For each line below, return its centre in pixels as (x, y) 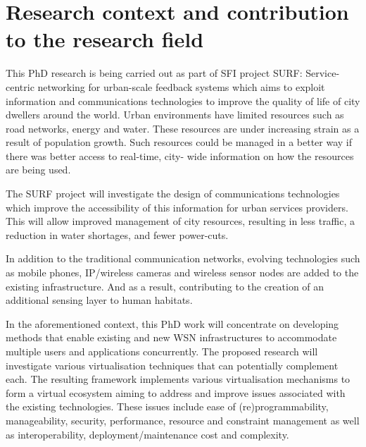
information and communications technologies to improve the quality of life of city (183, 100)
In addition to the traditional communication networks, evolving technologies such (183, 258)
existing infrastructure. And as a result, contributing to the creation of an (165, 286)
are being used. (38, 170)
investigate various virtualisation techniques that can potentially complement (172, 365)
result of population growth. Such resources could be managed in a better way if (179, 142)
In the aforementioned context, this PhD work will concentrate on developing (172, 323)
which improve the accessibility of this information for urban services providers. (177, 207)
